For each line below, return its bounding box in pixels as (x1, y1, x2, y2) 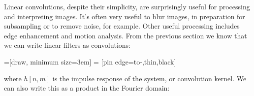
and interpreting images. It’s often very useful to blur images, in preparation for (4, 11, 245, 21)
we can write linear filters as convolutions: (4, 40, 130, 50)
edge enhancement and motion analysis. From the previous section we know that (4, 30, 247, 40)
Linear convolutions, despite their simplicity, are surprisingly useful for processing (4, 1, 250, 11)
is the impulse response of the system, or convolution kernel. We (52, 73, 247, 83)
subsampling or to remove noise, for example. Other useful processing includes (4, 21, 240, 31)
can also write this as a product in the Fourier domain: (4, 83, 170, 93)
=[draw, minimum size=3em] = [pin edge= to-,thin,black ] (4, 56, 176, 66)
